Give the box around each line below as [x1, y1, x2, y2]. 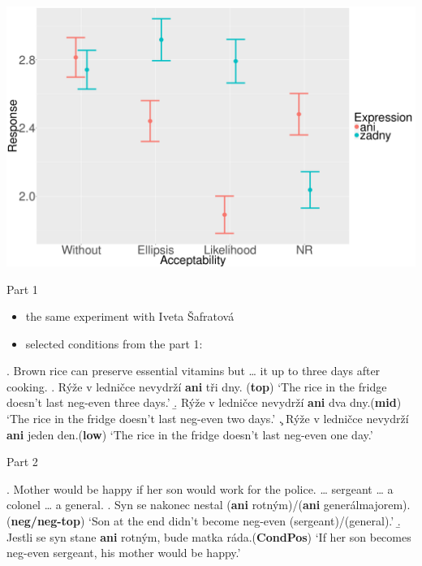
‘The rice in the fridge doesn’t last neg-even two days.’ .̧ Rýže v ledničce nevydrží [6, 410, 409, 427]
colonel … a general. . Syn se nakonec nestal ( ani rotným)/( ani [6, 496, 321, 513]
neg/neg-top [11, 512, 80, 529]
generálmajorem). [323, 496, 411, 513]
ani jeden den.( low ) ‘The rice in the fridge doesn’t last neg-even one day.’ [6, 426, 373, 443]
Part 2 [6, 453, 38, 470]
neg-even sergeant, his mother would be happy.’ [6, 544, 241, 561]
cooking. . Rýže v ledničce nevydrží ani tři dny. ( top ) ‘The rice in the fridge [6, 378, 387, 395]
